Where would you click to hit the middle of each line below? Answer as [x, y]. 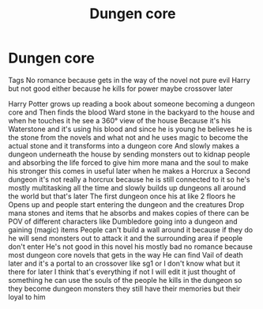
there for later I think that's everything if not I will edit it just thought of [122, 271]
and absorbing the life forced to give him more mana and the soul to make [128, 162]
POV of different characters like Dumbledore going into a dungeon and [123, 221]
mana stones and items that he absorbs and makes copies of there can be [129, 213]
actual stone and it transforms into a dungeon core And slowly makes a [124, 145]
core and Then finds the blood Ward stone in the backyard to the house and [131, 112]
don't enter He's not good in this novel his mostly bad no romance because [130, 247]
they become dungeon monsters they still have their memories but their [124, 288]
